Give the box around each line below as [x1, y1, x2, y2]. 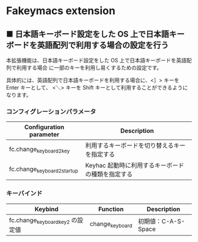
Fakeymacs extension [6, 4, 116, 18]
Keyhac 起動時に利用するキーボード [85, 161, 184, 170]
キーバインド [6, 190, 42, 198]
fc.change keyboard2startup [9, 165, 78, 174]
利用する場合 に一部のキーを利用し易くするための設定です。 [16, 64, 162, 71]
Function [98, 205, 124, 213]
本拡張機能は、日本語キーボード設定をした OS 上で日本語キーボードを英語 [6, 57, 187, 64]
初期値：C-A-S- [138, 217, 186, 225]
